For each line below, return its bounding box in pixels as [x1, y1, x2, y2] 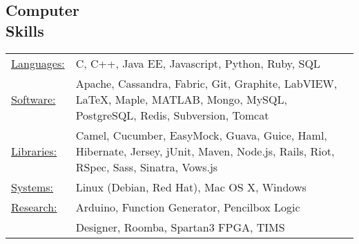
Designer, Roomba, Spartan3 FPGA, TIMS [75, 218, 285, 235]
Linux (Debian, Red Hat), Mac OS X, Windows [75, 178, 307, 195]
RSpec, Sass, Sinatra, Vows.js [75, 158, 218, 175]
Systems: [11, 178, 54, 195]
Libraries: [11, 142, 57, 159]
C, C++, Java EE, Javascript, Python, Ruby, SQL [75, 55, 320, 71]
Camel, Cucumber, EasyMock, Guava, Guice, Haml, [75, 126, 327, 143]
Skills [6, 19, 44, 41]
